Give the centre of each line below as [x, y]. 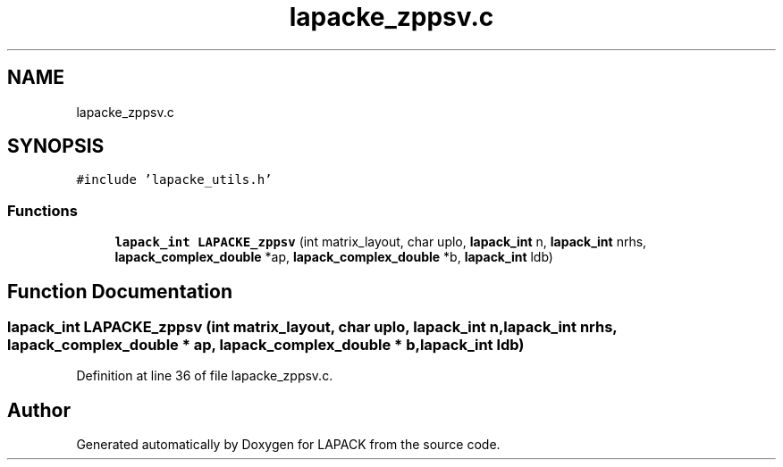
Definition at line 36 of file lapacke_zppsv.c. [205, 376]
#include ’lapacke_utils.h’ [174, 180]
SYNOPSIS [56, 146]
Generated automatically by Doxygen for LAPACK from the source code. [288, 445]
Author [39, 410]
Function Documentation [120, 291]
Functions [42, 210]
